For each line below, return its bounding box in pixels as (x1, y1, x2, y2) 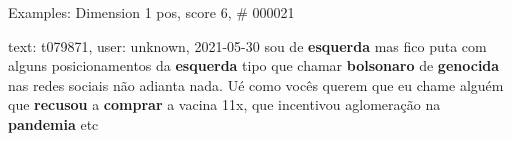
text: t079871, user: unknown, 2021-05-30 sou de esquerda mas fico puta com (8, 35, 487, 56)
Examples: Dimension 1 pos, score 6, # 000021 (8, 2, 295, 22)
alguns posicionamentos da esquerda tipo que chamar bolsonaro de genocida (8, 55, 500, 76)
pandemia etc (8, 113, 99, 134)
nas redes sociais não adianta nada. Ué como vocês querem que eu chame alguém (8, 74, 504, 95)
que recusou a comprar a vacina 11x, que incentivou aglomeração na (8, 94, 441, 115)
